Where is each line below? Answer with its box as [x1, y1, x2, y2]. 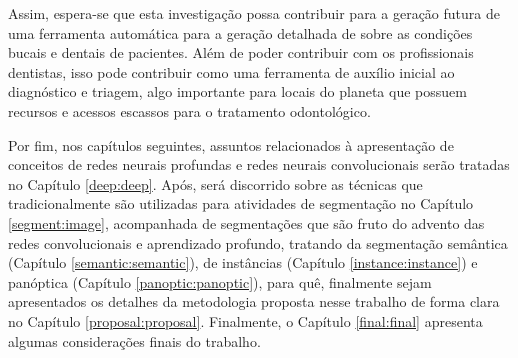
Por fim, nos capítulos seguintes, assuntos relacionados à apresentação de [8, 134, 454, 155]
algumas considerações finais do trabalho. [8, 330, 261, 351]
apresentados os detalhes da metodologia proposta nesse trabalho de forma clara [8, 291, 500, 312]
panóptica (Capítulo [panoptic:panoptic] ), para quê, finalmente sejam [8, 271, 432, 292]
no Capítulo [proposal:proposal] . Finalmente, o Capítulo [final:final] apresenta [8, 310, 483, 331]
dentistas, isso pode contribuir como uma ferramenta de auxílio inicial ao [8, 61, 455, 82]
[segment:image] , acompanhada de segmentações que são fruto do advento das [8, 212, 485, 233]
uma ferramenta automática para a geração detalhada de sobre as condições [8, 22, 473, 43]
